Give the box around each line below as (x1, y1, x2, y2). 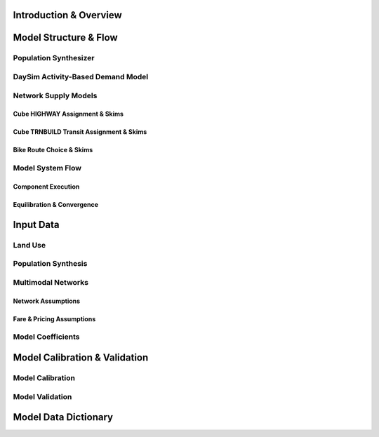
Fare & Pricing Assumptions (13, 314, 96, 323)
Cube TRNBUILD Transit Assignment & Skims (13, 128, 147, 136)
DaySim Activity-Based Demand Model (13, 72, 149, 81)
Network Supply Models (13, 90, 98, 100)
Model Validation (13, 391, 72, 401)
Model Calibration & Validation (13, 351, 149, 363)
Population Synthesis (13, 259, 88, 269)
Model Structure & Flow (13, 32, 119, 43)
